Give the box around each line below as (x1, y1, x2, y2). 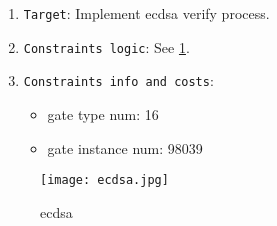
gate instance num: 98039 (47, 137, 203, 158)
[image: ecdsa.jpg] (40, 173, 169, 188)
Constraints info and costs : (23, 70, 214, 91)
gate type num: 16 (47, 103, 159, 124)
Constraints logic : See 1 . (23, 36, 190, 57)
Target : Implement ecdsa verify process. (23, 3, 270, 23)
